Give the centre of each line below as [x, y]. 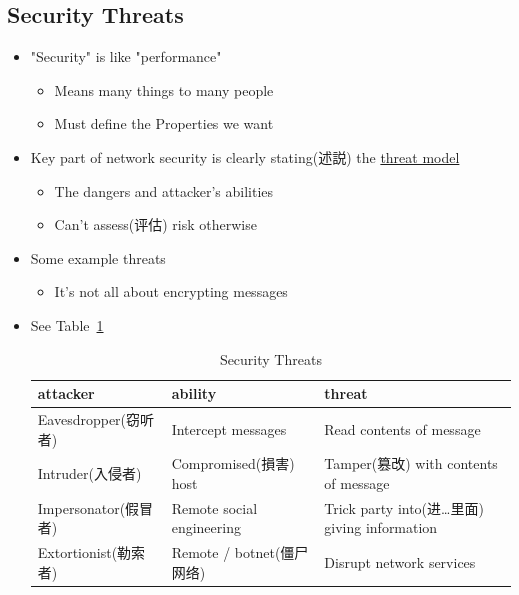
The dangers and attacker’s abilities [164, 190]
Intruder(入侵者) [89, 473]
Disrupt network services [400, 562]
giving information [381, 527]
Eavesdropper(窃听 [96, 418]
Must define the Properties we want [164, 123]
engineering [206, 527]
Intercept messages [229, 428]
